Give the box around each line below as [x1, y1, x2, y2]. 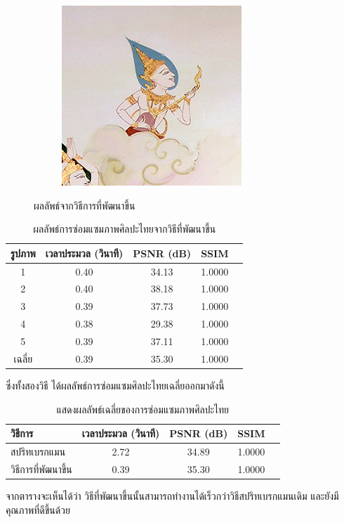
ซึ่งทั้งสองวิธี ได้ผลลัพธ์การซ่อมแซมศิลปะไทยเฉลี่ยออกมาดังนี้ [6, 377, 225, 392]
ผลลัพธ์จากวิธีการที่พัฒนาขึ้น [34, 198, 135, 212]
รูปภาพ [11, 245, 36, 260]
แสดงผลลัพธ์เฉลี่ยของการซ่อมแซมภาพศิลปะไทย [56, 401, 230, 416]
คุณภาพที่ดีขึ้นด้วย [6, 502, 70, 517]
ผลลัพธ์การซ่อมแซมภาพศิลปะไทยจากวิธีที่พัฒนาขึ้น [33, 221, 216, 236]
